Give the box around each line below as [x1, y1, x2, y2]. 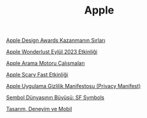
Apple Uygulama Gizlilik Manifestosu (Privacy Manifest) [6, 83, 141, 90]
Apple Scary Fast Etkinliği [6, 71, 68, 78]
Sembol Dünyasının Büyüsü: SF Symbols [6, 94, 104, 101]
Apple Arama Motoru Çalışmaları [6, 60, 85, 67]
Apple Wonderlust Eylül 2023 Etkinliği [6, 48, 97, 55]
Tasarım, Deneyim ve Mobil [6, 106, 73, 113]
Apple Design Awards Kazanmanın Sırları [6, 37, 106, 44]
